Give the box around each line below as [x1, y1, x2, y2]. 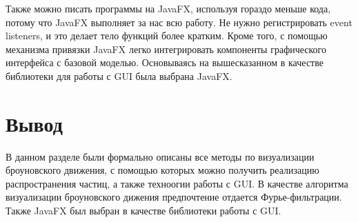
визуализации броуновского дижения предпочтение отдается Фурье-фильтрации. [6, 190, 342, 204]
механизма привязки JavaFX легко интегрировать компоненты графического [6, 41, 326, 56]
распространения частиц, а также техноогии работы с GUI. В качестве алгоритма [6, 176, 348, 190]
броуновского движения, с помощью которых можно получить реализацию [6, 163, 319, 177]
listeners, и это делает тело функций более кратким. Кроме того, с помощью [6, 28, 328, 43]
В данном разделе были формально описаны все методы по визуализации [6, 149, 315, 163]
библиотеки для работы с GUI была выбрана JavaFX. [6, 68, 232, 83]
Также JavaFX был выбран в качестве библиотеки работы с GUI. [6, 203, 281, 218]
